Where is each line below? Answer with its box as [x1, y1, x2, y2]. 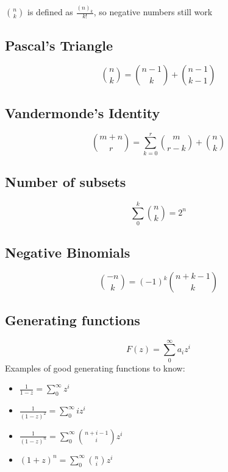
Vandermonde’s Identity [5, 103, 160, 122]
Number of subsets [5, 172, 126, 191]
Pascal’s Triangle [5, 35, 113, 54]
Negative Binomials [5, 242, 130, 261]
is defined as [27, 5, 73, 18]
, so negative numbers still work [93, 5, 213, 18]
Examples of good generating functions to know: [5, 361, 185, 374]
